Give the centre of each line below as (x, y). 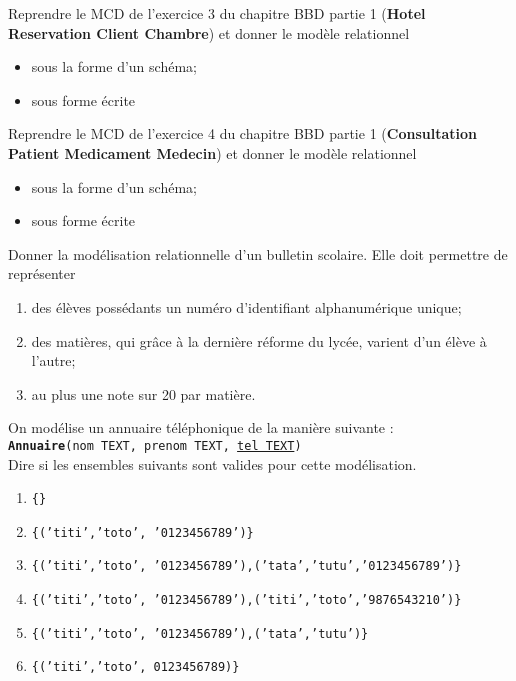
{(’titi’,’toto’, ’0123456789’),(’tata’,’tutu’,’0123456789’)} (246, 566)
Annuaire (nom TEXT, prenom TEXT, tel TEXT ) (155, 445)
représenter (42, 273)
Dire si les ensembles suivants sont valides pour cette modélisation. (212, 463)
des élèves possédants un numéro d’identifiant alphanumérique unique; (246, 306)
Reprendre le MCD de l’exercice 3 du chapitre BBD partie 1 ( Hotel (217, 13)
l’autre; (53, 360)
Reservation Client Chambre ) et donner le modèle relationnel (209, 32)
